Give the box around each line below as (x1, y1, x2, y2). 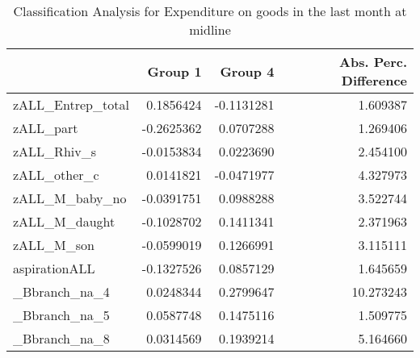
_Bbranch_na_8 (13, 329, 110, 348)
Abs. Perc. (339, 52, 407, 71)
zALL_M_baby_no (13, 189, 127, 207)
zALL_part (13, 119, 78, 137)
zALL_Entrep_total (13, 95, 129, 114)
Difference (341, 71, 407, 89)
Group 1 (147, 61, 202, 81)
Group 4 (220, 61, 275, 81)
